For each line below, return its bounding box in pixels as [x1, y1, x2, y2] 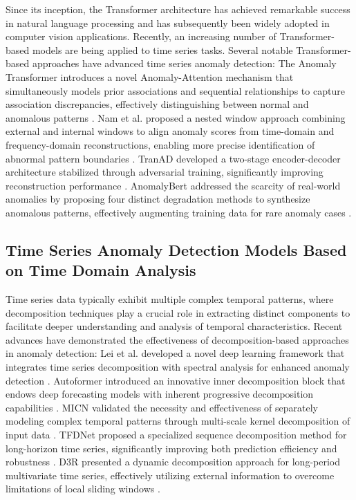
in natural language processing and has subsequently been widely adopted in [6, 15, 330, 30]
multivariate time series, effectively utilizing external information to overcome [6, 467, 335, 482]
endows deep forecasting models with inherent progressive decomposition [6, 387, 314, 401]
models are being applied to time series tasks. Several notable [32, 42, 293, 57]
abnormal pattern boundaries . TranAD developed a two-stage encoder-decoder [6, 151, 341, 165]
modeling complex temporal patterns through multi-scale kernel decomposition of [6, 414, 350, 428]
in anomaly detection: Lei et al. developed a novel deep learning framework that [6, 346, 345, 360]
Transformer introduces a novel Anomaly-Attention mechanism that [6, 69, 294, 84]
